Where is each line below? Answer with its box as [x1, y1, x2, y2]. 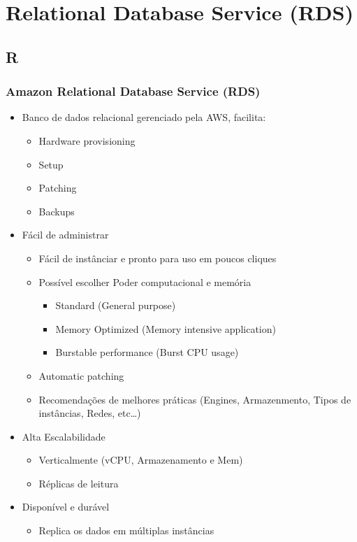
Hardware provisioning [38, 133, 136, 148]
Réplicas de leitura [38, 476, 119, 490]
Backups [38, 204, 75, 218]
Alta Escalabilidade [22, 429, 105, 443]
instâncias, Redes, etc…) [38, 406, 141, 420]
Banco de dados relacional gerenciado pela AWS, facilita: [22, 110, 266, 124]
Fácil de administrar [22, 227, 109, 242]
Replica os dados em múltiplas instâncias [38, 523, 214, 538]
